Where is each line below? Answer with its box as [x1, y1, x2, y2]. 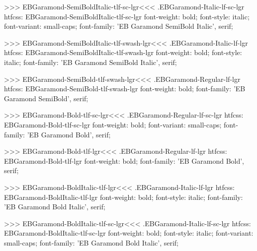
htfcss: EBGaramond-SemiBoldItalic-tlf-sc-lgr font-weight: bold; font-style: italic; [4, 11, 250, 21]
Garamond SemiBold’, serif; [4, 93, 88, 103]
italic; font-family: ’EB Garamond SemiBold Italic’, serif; [4, 57, 177, 67]
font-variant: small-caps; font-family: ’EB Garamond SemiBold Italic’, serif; [4, 21, 233, 31]
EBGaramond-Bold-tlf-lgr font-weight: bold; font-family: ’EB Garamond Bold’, [4, 155, 244, 166]
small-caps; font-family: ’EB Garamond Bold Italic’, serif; [4, 237, 179, 248]
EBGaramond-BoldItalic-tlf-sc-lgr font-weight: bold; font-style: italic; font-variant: [4, 228, 254, 238]
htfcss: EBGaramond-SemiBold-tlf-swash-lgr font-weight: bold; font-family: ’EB [4, 83, 246, 94]
